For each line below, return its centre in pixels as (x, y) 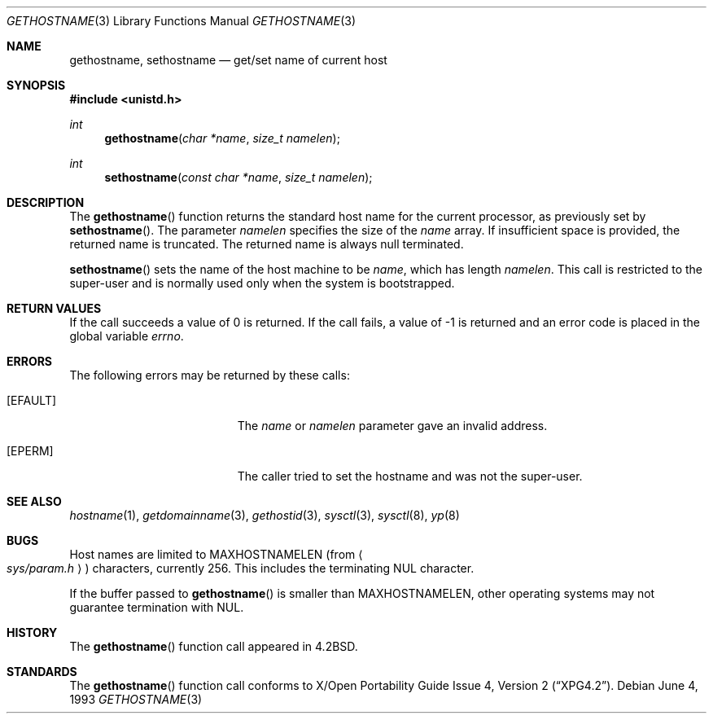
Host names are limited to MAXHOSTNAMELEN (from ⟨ (216, 554)
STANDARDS (42, 672)
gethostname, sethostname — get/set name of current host (228, 60)
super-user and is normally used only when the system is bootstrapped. (262, 283)
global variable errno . (127, 336)
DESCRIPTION (46, 202)
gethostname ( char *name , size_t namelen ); (222, 138)
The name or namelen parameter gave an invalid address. (392, 426)
